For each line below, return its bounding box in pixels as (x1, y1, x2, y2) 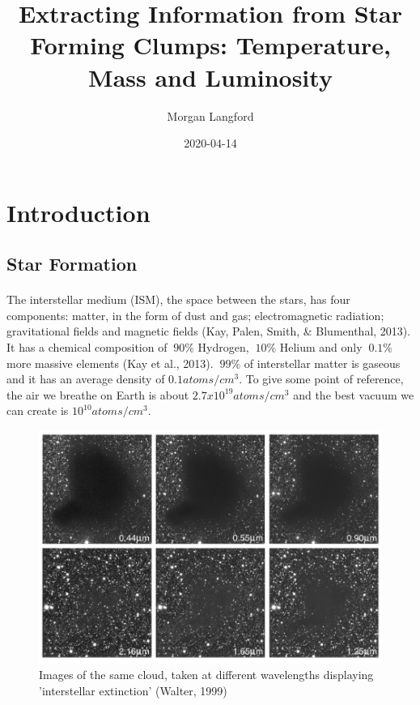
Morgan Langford (167, 107, 254, 124)
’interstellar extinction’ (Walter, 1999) (39, 681, 227, 699)
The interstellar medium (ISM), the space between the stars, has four (6, 291, 350, 308)
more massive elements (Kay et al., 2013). (6, 354, 214, 371)
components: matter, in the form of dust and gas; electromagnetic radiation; (6, 306, 384, 323)
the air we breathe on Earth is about (6, 386, 189, 403)
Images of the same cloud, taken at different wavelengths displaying (39, 666, 374, 683)
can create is (6, 402, 69, 419)
